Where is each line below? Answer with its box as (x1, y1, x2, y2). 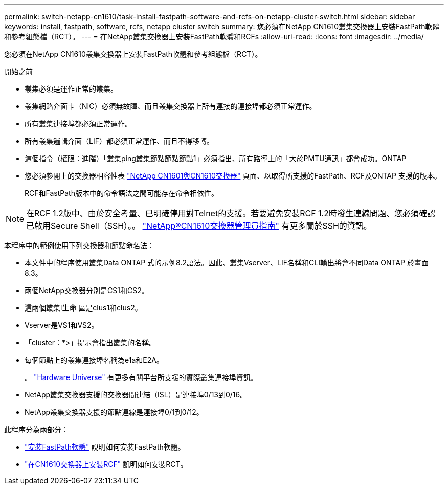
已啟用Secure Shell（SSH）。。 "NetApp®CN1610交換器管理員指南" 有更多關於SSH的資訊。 (26, 220, 372, 231)
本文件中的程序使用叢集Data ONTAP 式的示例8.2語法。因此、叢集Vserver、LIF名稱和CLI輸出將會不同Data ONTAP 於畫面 (25, 258, 429, 267)
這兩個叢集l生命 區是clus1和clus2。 (25, 303, 142, 312)
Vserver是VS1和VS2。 (25, 321, 99, 329)
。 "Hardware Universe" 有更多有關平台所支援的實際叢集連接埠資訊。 (25, 373, 258, 382)
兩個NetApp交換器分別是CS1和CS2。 (25, 286, 149, 295)
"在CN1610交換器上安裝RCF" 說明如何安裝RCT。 (25, 460, 188, 469)
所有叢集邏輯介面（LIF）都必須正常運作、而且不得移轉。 (25, 137, 214, 145)
